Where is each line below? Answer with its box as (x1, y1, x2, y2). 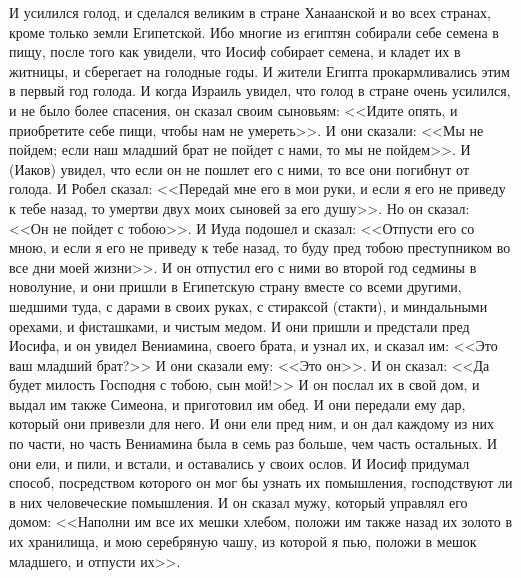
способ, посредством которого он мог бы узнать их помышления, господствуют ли (9, 472, 513, 493)
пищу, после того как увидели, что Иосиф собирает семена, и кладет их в (9, 41, 461, 62)
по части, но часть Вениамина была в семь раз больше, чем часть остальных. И (9, 433, 498, 454)
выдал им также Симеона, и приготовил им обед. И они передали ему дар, (9, 393, 466, 414)
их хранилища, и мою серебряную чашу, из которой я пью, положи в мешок (9, 531, 477, 552)
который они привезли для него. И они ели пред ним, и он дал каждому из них (9, 413, 494, 434)
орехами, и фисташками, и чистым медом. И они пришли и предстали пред (9, 315, 470, 336)
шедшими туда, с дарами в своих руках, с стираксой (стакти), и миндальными (9, 295, 488, 316)
